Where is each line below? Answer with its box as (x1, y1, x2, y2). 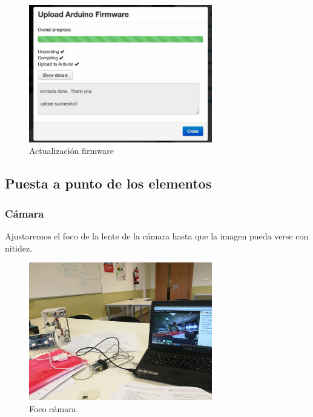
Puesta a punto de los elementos (5, 174, 212, 193)
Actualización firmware (29, 144, 114, 157)
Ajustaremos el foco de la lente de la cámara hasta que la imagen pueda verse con (5, 229, 309, 242)
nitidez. (5, 241, 33, 254)
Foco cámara (29, 402, 76, 415)
